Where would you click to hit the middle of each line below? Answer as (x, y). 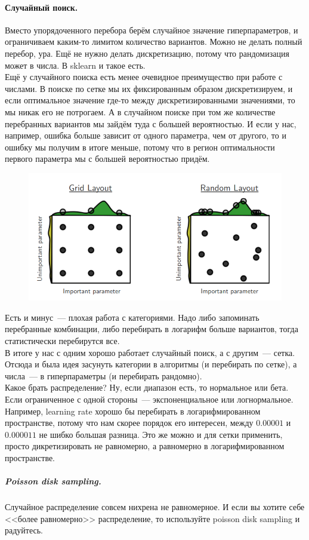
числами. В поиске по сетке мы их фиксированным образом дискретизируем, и (149, 88)
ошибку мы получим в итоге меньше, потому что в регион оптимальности (140, 147)
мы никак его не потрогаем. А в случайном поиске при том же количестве (140, 111)
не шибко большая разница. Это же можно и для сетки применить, (161, 434)
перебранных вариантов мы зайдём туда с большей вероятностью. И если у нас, (151, 123)
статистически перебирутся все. (62, 341)
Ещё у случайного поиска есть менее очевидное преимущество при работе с (144, 77)
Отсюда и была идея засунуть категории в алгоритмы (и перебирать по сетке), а (151, 364)
